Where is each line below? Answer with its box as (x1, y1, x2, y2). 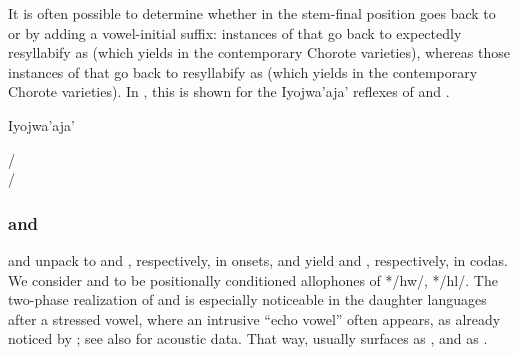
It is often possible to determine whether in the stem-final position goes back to (8, 3, 496, 23)
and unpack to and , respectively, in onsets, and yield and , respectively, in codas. (8, 249, 508, 270)
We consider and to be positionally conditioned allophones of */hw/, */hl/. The (8, 269, 498, 290)
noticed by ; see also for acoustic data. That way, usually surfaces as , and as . (8, 328, 488, 349)
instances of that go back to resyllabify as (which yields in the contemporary (8, 61, 478, 82)
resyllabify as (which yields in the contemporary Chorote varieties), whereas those (8, 42, 510, 63)
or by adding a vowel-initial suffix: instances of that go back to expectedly (8, 22, 462, 43)
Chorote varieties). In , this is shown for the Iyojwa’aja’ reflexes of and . (8, 81, 450, 102)
